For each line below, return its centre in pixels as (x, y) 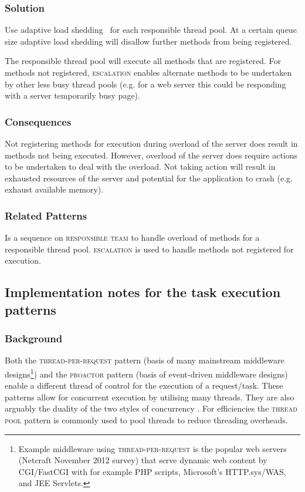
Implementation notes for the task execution (143, 292)
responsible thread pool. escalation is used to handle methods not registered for (149, 249)
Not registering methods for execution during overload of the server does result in (151, 143)
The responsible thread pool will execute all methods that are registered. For (143, 61)
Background (34, 338)
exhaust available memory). (54, 189)
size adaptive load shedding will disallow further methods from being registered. (148, 41)
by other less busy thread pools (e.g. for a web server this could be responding (145, 84)
